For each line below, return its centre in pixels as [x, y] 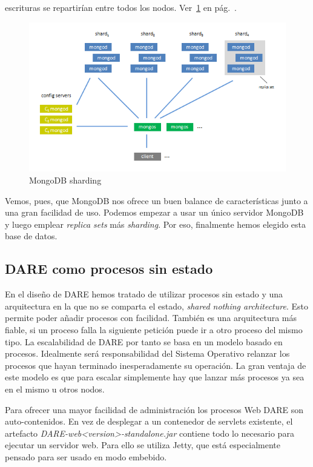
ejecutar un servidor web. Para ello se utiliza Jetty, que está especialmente [143, 445]
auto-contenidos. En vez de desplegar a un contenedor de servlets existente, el [149, 421]
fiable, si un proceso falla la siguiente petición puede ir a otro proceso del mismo [154, 329]
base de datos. [31, 236]
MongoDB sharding [65, 180]
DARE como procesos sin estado [109, 269]
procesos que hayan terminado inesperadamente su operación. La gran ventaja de [156, 365]
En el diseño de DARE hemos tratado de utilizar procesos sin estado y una [144, 294]
